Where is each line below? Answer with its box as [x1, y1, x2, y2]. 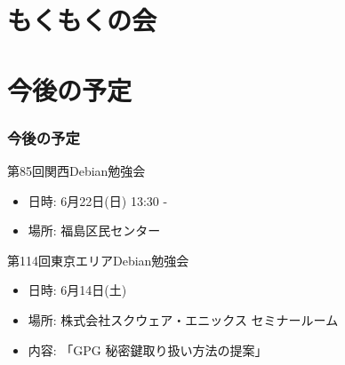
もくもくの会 [7, 2, 157, 38]
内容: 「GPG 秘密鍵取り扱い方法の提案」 [28, 340, 268, 359]
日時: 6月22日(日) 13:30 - [28, 191, 168, 210]
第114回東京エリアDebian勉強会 [7, 250, 189, 269]
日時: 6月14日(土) [28, 281, 127, 299]
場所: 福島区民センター [28, 221, 161, 240]
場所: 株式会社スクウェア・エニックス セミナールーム [28, 310, 339, 329]
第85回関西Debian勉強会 [7, 161, 146, 179]
